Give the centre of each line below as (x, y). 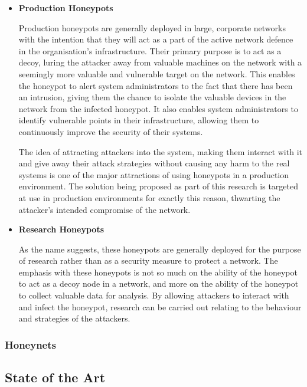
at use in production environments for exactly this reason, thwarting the (149, 197)
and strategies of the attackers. (74, 318)
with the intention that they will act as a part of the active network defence (156, 39)
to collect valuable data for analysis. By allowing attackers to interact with (154, 295)
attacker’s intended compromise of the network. (104, 209)
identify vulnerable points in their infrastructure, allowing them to (139, 120)
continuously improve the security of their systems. (111, 131)
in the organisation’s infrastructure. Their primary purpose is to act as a (150, 50)
